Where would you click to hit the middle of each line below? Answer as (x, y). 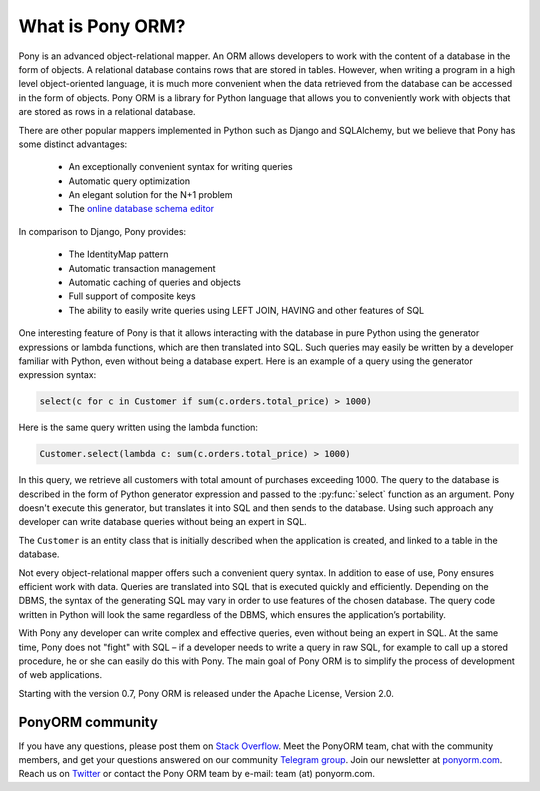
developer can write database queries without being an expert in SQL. (162, 522)
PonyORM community (88, 721)
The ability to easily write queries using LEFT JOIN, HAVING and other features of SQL (246, 310)
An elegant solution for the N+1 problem (151, 195)
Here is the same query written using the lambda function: (138, 427)
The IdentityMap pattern (118, 254)
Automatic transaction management (142, 268)
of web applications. (60, 675)
